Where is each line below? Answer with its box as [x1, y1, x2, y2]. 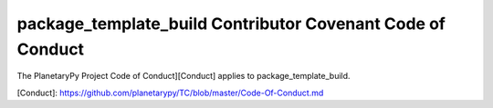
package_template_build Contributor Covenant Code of [16, 14, 446, 34]
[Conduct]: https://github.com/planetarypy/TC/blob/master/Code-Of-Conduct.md [16, 87, 324, 98]
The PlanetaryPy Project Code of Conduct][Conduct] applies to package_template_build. [16, 71, 351, 82]
